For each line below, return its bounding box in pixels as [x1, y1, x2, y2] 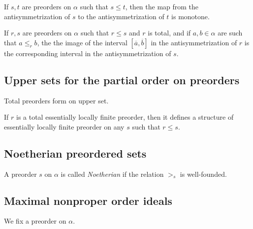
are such [218, 28, 243, 38]
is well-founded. [180, 168, 227, 179]
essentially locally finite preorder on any [4, 121, 125, 131]
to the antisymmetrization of [78, 11, 164, 21]
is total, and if [148, 28, 191, 38]
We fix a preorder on [4, 216, 66, 226]
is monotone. [171, 11, 210, 21]
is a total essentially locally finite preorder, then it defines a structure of [16, 112, 234, 122]
